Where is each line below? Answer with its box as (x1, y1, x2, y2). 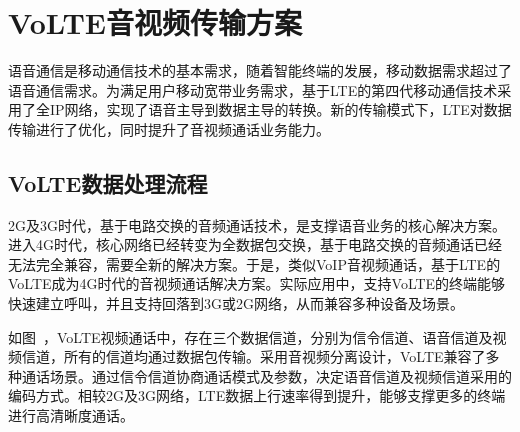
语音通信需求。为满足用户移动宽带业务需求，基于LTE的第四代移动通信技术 (8, 79, 498, 100)
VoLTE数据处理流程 (8, 167, 208, 198)
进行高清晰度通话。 (8, 405, 134, 426)
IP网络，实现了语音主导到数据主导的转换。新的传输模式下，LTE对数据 (49, 99, 512, 120)
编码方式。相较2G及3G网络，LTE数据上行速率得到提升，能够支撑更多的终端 (8, 385, 506, 406)
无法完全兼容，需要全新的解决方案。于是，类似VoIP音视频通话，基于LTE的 (8, 253, 501, 274)
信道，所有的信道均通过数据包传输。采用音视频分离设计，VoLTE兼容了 (21, 346, 486, 367)
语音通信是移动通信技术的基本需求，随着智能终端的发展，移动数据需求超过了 (8, 60, 512, 81)
